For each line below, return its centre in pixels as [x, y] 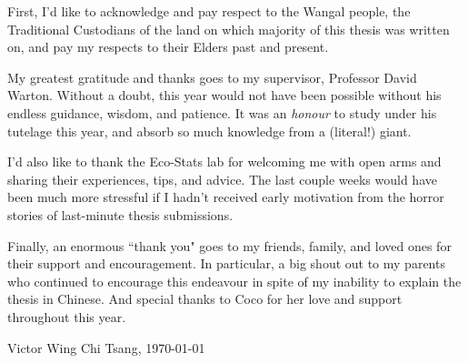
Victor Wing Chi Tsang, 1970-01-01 [106, 347]
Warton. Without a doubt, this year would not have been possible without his [224, 95]
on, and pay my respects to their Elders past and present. [168, 47]
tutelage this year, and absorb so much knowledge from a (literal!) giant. [209, 131]
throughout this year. [67, 316]
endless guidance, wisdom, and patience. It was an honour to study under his [222, 112]
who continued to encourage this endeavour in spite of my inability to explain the [234, 281]
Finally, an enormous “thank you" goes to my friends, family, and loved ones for [229, 245]
